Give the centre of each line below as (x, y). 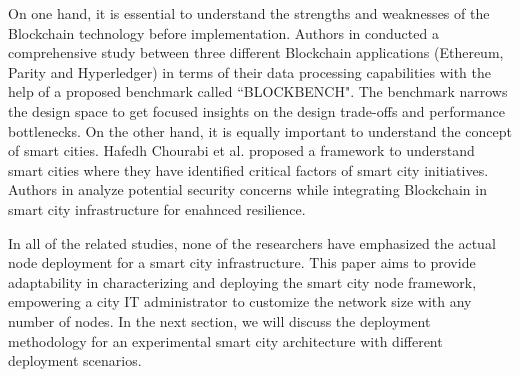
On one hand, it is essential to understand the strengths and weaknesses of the (249, 13)
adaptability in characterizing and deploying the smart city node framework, (242, 281)
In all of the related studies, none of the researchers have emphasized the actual (252, 242)
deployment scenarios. (75, 360)
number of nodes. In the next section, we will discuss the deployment (219, 320)
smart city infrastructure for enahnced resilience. (157, 208)
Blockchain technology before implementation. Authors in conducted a (223, 32)
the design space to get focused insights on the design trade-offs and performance (256, 110)
